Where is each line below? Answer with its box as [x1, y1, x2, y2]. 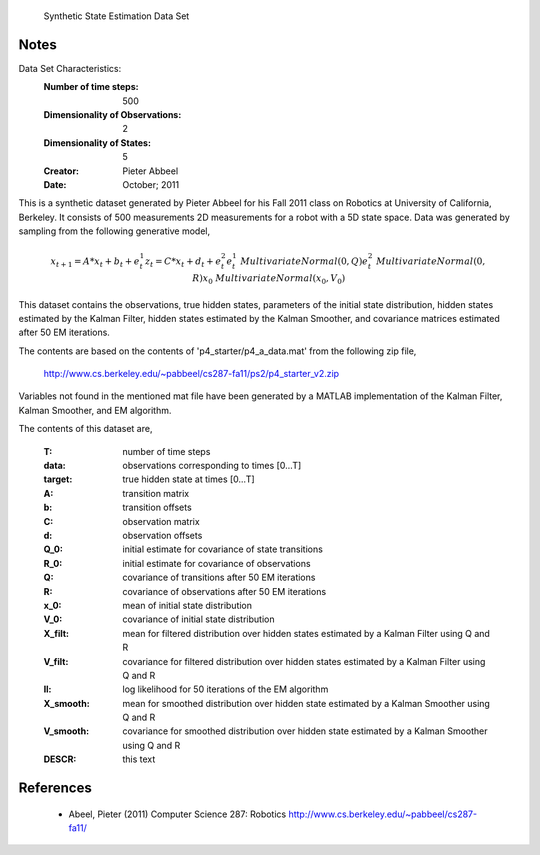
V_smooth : [43, 725, 90, 737]
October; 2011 [122, 179, 180, 191]
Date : [43, 179, 67, 191]
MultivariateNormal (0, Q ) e [240, 256, 369, 267]
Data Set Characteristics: [18, 62, 122, 74]
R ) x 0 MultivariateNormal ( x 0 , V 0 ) [191, 272, 346, 286]
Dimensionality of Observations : [43, 109, 182, 121]
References [18, 780, 92, 797]
